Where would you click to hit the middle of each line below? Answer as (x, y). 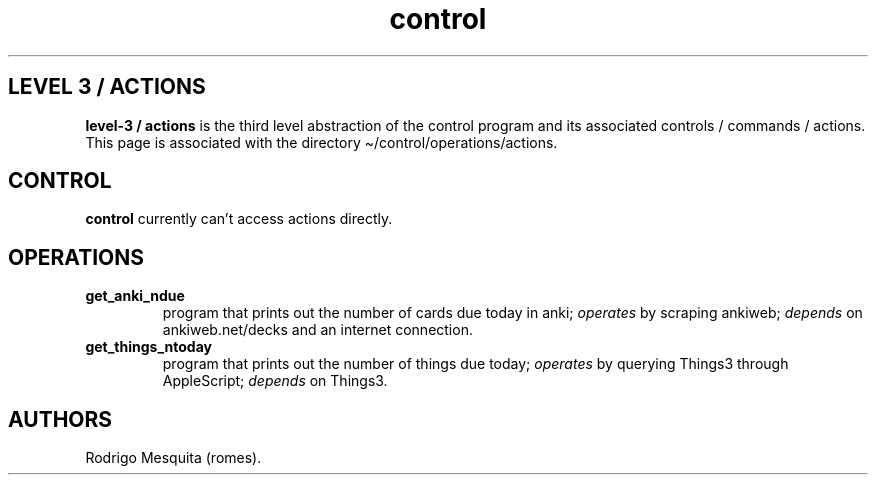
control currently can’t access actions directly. (239, 219)
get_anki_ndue (135, 296)
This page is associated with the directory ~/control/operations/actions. (321, 142)
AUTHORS (60, 419)
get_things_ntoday (149, 347)
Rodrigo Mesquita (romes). (173, 458)
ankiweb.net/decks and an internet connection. (317, 330)
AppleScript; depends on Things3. (275, 381)
